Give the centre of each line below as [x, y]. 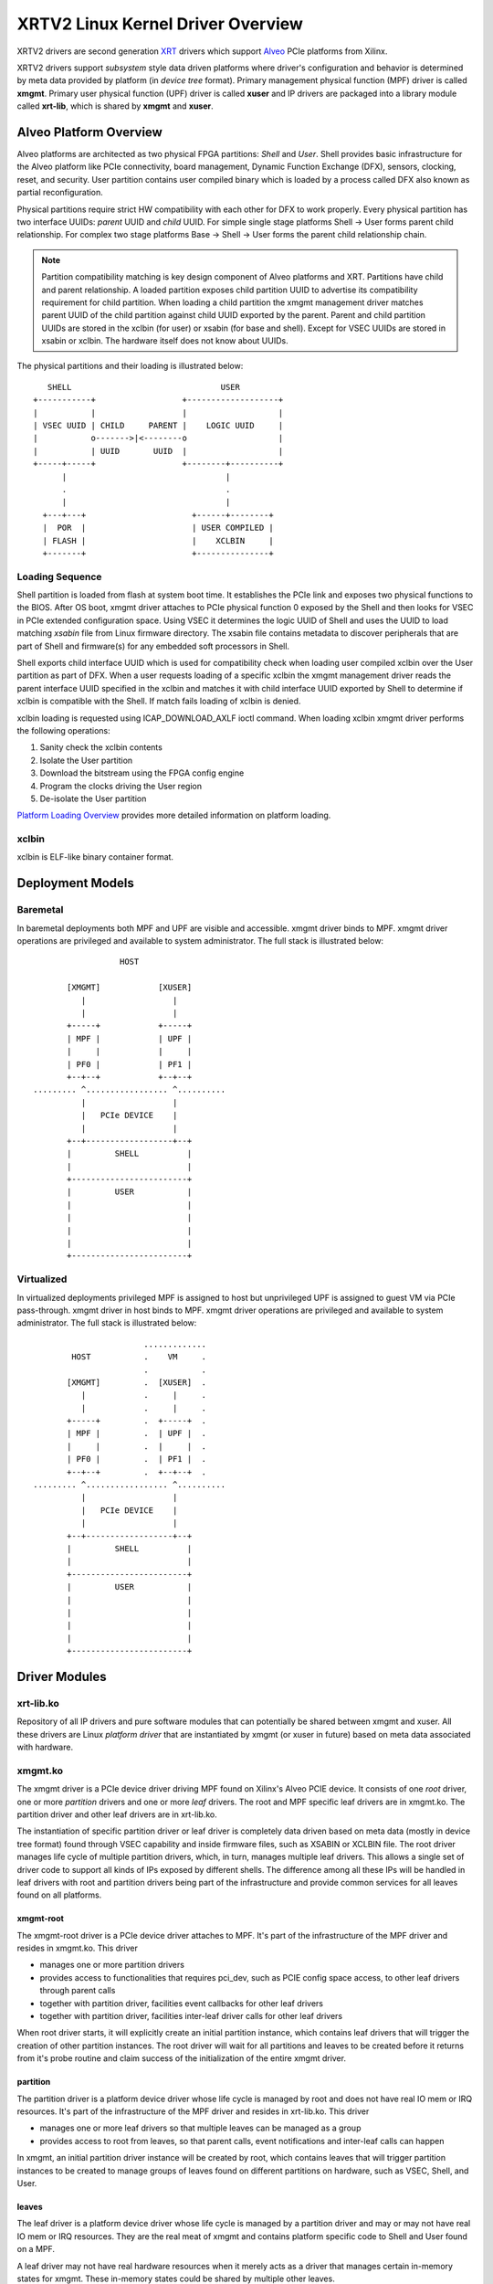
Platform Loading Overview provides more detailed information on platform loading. [174, 815]
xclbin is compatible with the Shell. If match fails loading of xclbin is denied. [159, 701]
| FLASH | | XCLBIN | [158, 540]
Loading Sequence [59, 576]
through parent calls [78, 1991]
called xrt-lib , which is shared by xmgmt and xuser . [115, 106]
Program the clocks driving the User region [121, 786]
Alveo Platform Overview [90, 132]
